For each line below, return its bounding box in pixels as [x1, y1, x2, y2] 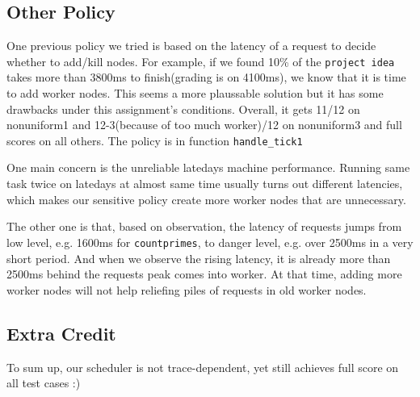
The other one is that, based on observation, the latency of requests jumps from [6, 218, 402, 235]
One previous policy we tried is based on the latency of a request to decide [6, 37, 376, 54]
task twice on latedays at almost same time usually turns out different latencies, [6, 175, 403, 192]
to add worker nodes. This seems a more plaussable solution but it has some [6, 85, 384, 102]
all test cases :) [6, 374, 81, 391]
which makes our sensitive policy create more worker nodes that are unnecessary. [6, 190, 406, 207]
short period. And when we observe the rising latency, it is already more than [6, 249, 391, 266]
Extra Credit [6, 320, 116, 345]
